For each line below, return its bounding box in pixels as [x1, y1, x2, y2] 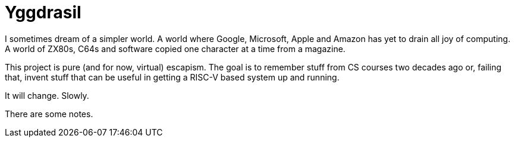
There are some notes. [5, 108, 93, 119]
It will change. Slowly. [5, 90, 89, 101]
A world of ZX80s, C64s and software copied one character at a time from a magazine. [5, 43, 346, 54]
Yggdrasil [5, 2, 81, 22]
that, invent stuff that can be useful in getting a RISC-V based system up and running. [5, 72, 340, 82]
